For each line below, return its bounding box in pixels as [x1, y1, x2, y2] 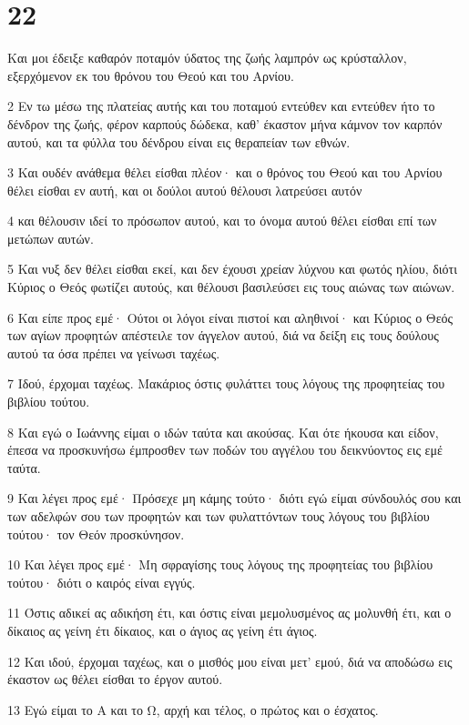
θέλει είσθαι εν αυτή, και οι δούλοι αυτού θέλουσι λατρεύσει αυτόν [7, 180, 362, 199]
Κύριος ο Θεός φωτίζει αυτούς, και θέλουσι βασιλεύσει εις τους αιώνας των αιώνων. [7, 277, 455, 297]
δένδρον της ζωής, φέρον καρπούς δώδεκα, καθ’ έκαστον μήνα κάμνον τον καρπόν [7, 114, 443, 133]
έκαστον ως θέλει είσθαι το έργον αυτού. [7, 670, 223, 689]
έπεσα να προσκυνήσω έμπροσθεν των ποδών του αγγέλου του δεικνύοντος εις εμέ [7, 440, 443, 459]
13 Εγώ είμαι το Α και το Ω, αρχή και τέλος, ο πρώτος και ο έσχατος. [7, 700, 379, 719]
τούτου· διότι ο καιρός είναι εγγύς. [7, 572, 196, 591]
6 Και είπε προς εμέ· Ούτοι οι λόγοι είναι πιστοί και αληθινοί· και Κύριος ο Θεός [7, 307, 454, 327]
